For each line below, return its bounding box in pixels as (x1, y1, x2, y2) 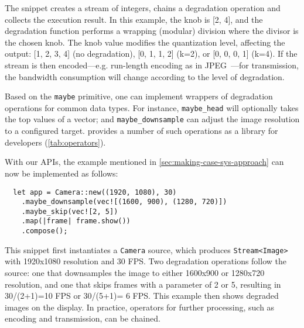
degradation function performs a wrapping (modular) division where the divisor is (5, 25, 299, 37)
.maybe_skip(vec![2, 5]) (21, 207, 118, 216)
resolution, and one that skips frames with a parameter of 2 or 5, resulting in (5, 278, 281, 290)
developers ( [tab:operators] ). (5, 136, 106, 148)
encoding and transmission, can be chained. (5, 312, 160, 324)
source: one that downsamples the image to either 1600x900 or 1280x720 (5, 267, 265, 279)
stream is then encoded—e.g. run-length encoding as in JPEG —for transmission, (5, 58, 299, 71)
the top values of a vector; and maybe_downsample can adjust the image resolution (5, 113, 300, 125)
